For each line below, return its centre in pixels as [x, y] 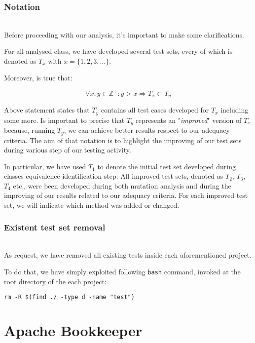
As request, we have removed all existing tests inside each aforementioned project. [128, 255]
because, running [30, 130]
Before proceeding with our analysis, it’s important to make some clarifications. [124, 34]
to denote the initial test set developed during [166, 166]
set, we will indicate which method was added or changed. [92, 205]
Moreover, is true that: [38, 77]
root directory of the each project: [55, 281]
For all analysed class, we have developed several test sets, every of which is [118, 51]
